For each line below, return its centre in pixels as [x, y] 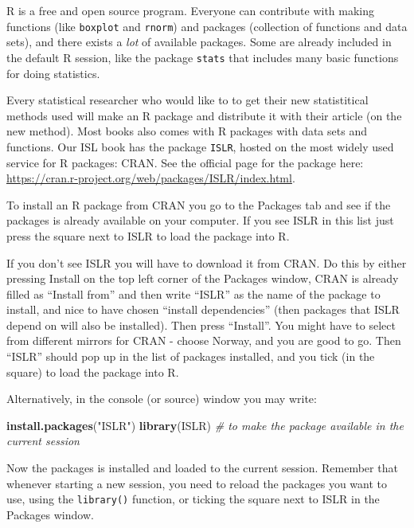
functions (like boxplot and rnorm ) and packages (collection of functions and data [207, 26]
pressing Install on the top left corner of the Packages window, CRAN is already [203, 278]
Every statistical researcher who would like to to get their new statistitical [187, 100]
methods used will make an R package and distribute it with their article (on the [204, 115]
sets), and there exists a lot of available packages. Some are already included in [199, 42]
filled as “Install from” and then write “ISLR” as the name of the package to [193, 293]
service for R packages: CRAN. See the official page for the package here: [185, 162]
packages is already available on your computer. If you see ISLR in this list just [200, 220]
